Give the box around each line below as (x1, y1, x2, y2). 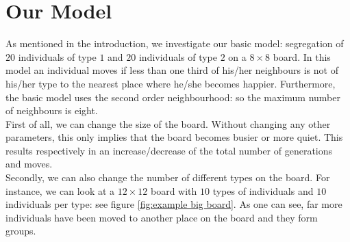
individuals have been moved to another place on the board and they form (5, 210, 318, 224)
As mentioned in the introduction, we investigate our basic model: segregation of (5, 36, 344, 51)
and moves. (5, 157, 53, 171)
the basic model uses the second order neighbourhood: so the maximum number (5, 90, 340, 104)
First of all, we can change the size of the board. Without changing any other (5, 116, 331, 131)
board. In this (273, 49, 331, 64)
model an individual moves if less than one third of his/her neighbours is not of (5, 63, 338, 77)
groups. (5, 224, 36, 238)
